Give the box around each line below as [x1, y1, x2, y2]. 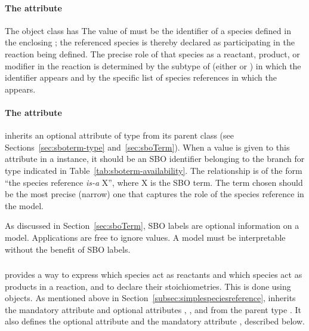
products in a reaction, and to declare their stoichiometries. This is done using [5, 280, 291, 292]
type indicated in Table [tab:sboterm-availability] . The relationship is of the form [5, 164, 302, 176]
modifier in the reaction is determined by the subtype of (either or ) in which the [5, 59, 301, 72]
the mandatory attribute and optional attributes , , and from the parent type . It [5, 303, 301, 315]
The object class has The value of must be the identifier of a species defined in [5, 24, 291, 36]
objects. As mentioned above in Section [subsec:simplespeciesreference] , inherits [5, 292, 296, 304]
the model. [5, 199, 44, 212]
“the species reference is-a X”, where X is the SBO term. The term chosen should [5, 176, 303, 188]
